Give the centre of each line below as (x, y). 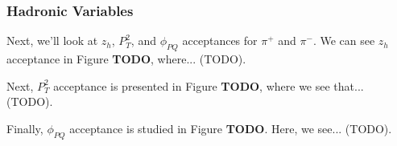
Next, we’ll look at (52, 41)
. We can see (344, 41)
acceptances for (220, 41)
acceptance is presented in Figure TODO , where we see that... (209, 85)
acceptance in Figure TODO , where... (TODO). (126, 59)
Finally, (25, 128)
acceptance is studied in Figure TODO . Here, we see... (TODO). (231, 128)
